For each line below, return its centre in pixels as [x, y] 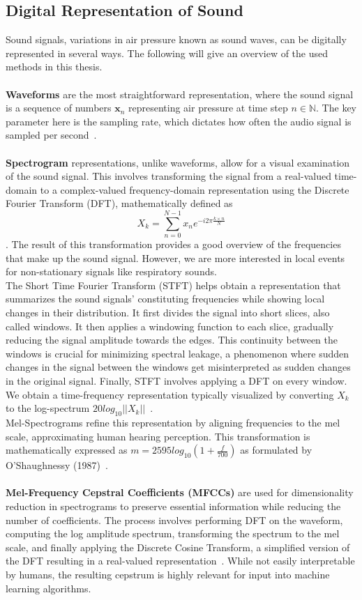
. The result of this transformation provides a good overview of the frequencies [173, 244]
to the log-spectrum [48, 408]
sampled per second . [51, 135]
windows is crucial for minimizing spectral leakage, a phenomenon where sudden [178, 353]
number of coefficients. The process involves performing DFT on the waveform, [174, 520]
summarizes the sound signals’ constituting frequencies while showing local [165, 299]
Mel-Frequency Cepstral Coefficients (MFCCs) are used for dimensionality [180, 492]
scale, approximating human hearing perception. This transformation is [158, 436]
